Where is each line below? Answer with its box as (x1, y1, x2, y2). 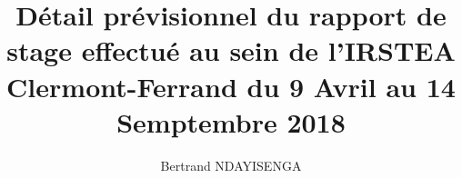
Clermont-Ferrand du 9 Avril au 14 (6, 67, 456, 104)
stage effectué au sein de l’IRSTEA (6, 32, 456, 69)
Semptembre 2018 (116, 103, 346, 140)
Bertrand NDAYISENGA (160, 155, 302, 174)
